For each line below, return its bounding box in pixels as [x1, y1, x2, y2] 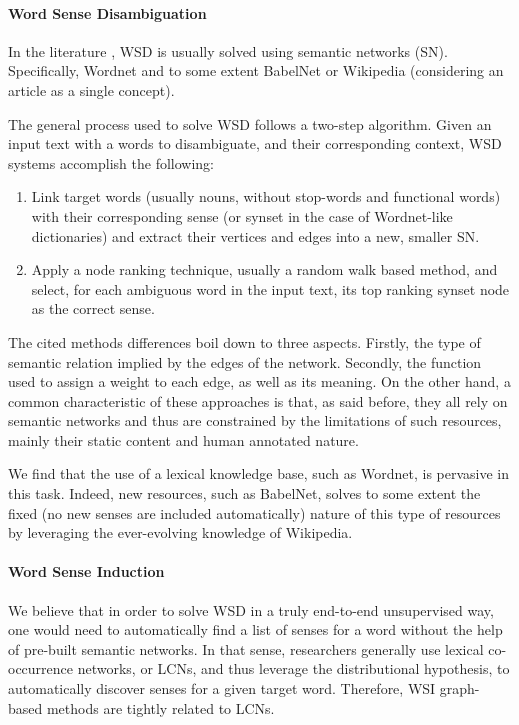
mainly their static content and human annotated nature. [8, 429, 359, 450]
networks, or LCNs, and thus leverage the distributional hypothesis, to [77, 658, 510, 679]
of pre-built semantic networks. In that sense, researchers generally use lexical [8, 638, 484, 659]
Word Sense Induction [8, 561, 165, 582]
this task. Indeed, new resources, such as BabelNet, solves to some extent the [8, 483, 481, 504]
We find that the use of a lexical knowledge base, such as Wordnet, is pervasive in [8, 463, 510, 484]
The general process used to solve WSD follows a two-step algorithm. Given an [8, 113, 492, 134]
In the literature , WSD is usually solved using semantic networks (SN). [8, 40, 448, 61]
